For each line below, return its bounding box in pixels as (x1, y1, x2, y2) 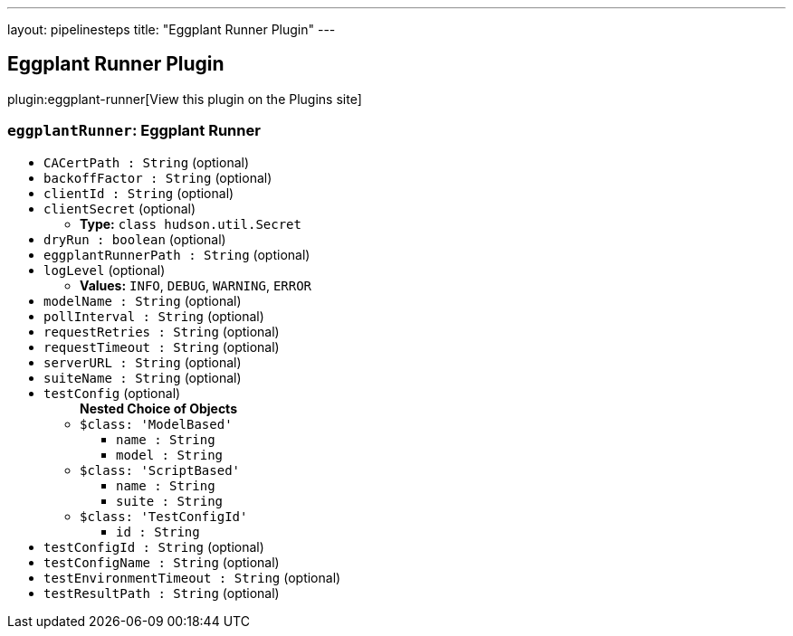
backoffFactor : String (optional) (43, 169, 272, 185)
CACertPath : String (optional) (43, 154, 250, 170)
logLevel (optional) (43, 261, 166, 278)
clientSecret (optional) (43, 200, 196, 216)
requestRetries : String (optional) (43, 323, 280, 339)
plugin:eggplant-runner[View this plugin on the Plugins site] (7, 90, 362, 107)
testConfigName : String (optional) (43, 554, 280, 570)
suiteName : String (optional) (43, 369, 242, 385)
